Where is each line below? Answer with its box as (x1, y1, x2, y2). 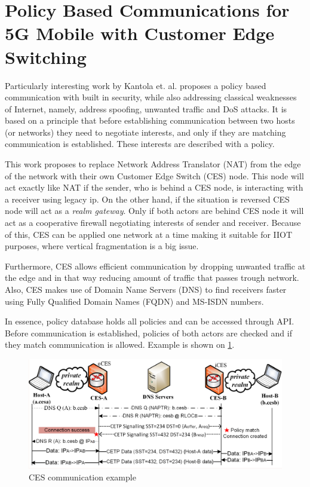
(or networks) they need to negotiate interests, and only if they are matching (5, 125, 286, 138)
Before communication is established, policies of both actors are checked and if (5, 326, 292, 339)
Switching (5, 44, 87, 69)
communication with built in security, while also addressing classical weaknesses (5, 91, 297, 103)
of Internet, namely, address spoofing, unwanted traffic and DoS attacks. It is (5, 102, 287, 115)
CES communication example (29, 470, 136, 483)
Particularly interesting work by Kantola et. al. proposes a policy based (5, 79, 266, 91)
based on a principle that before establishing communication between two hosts (5, 114, 295, 127)
